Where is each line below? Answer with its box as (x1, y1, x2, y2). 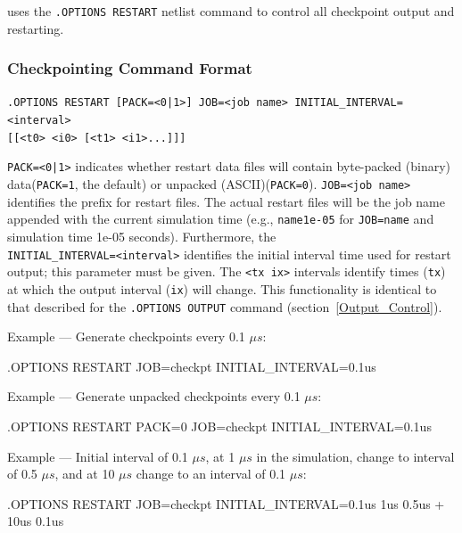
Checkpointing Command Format (7, 57, 252, 79)
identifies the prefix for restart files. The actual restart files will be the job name (7, 192, 445, 210)
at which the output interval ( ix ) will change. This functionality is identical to (7, 279, 437, 298)
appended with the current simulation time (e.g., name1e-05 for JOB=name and (7, 209, 434, 228)
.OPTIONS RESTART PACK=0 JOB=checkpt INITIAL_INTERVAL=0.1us (7, 417, 432, 435)
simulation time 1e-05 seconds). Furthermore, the (7, 227, 276, 245)
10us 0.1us (7, 512, 64, 530)
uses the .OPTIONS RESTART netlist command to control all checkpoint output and (7, 2, 455, 20)
